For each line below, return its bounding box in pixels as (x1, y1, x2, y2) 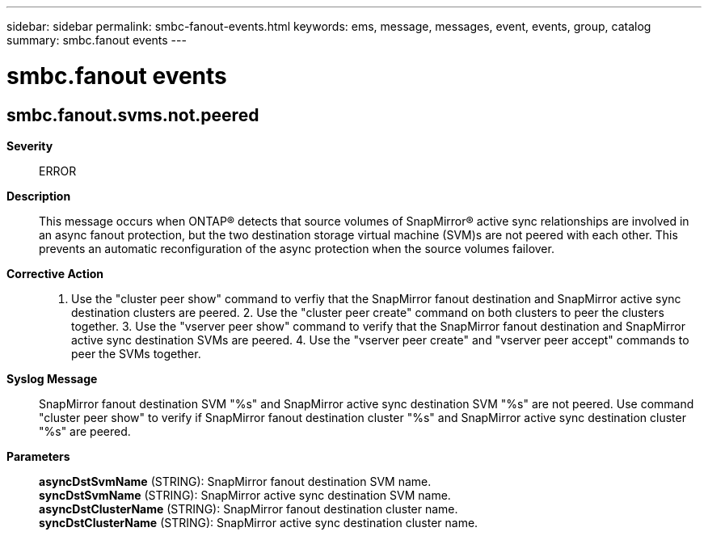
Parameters (6, 449, 70, 463)
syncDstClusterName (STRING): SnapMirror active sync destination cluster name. (39, 515, 478, 530)
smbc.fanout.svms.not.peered (6, 104, 259, 125)
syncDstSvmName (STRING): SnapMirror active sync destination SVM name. (39, 487, 451, 502)
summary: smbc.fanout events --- (6, 33, 187, 47)
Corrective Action (6, 266, 103, 281)
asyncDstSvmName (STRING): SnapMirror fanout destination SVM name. (39, 474, 432, 488)
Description (6, 188, 71, 203)
